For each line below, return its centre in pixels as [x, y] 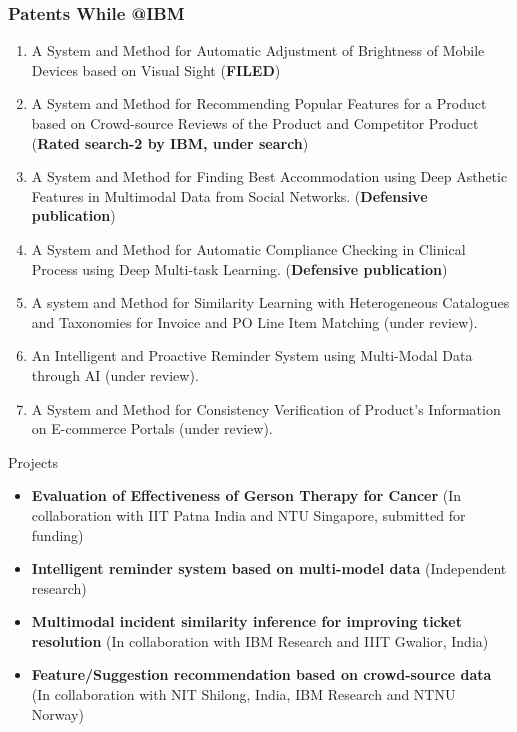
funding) [57, 534]
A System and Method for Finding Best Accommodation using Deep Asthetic [269, 176]
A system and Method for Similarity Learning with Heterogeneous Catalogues [270, 302]
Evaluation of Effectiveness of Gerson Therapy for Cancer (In [246, 495]
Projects [33, 461]
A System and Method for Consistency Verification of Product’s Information [266, 408]
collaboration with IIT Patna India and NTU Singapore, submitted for [248, 514]
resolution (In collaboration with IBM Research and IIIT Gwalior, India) [260, 640]
